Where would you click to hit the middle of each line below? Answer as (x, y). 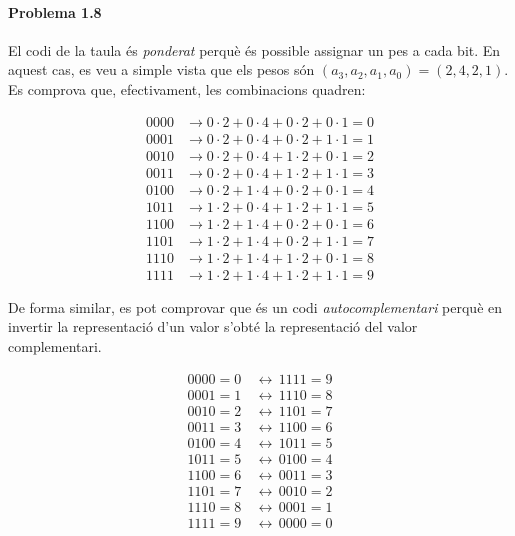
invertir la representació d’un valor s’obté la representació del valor (213, 326)
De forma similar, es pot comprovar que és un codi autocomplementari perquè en (255, 306)
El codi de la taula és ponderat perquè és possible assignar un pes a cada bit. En (254, 49)
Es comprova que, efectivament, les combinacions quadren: (187, 88)
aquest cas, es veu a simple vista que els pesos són (161, 69)
